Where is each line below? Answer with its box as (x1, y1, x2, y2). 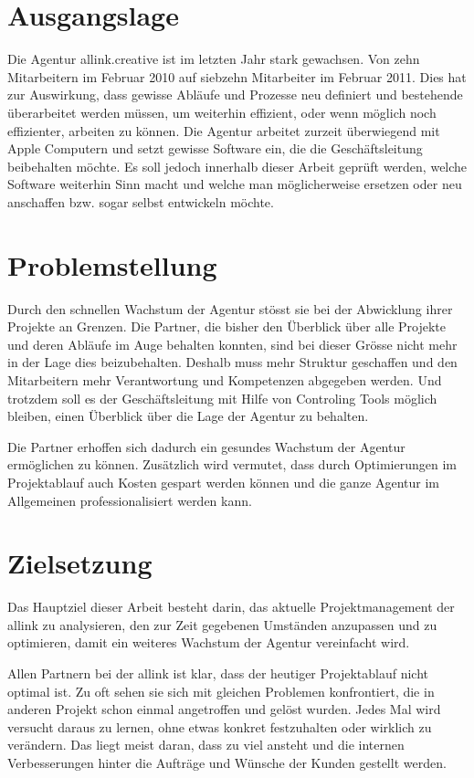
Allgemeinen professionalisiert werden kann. (7, 490, 252, 510)
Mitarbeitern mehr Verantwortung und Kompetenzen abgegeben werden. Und (7, 370, 442, 389)
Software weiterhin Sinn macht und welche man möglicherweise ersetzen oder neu (7, 174, 462, 194)
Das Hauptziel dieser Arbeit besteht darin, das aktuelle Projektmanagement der (7, 597, 455, 616)
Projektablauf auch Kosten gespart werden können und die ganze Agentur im (7, 472, 440, 491)
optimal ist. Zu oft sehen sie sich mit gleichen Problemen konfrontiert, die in (7, 681, 435, 700)
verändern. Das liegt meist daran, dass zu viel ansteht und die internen (7, 735, 405, 754)
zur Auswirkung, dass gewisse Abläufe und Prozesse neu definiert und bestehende (7, 85, 463, 104)
